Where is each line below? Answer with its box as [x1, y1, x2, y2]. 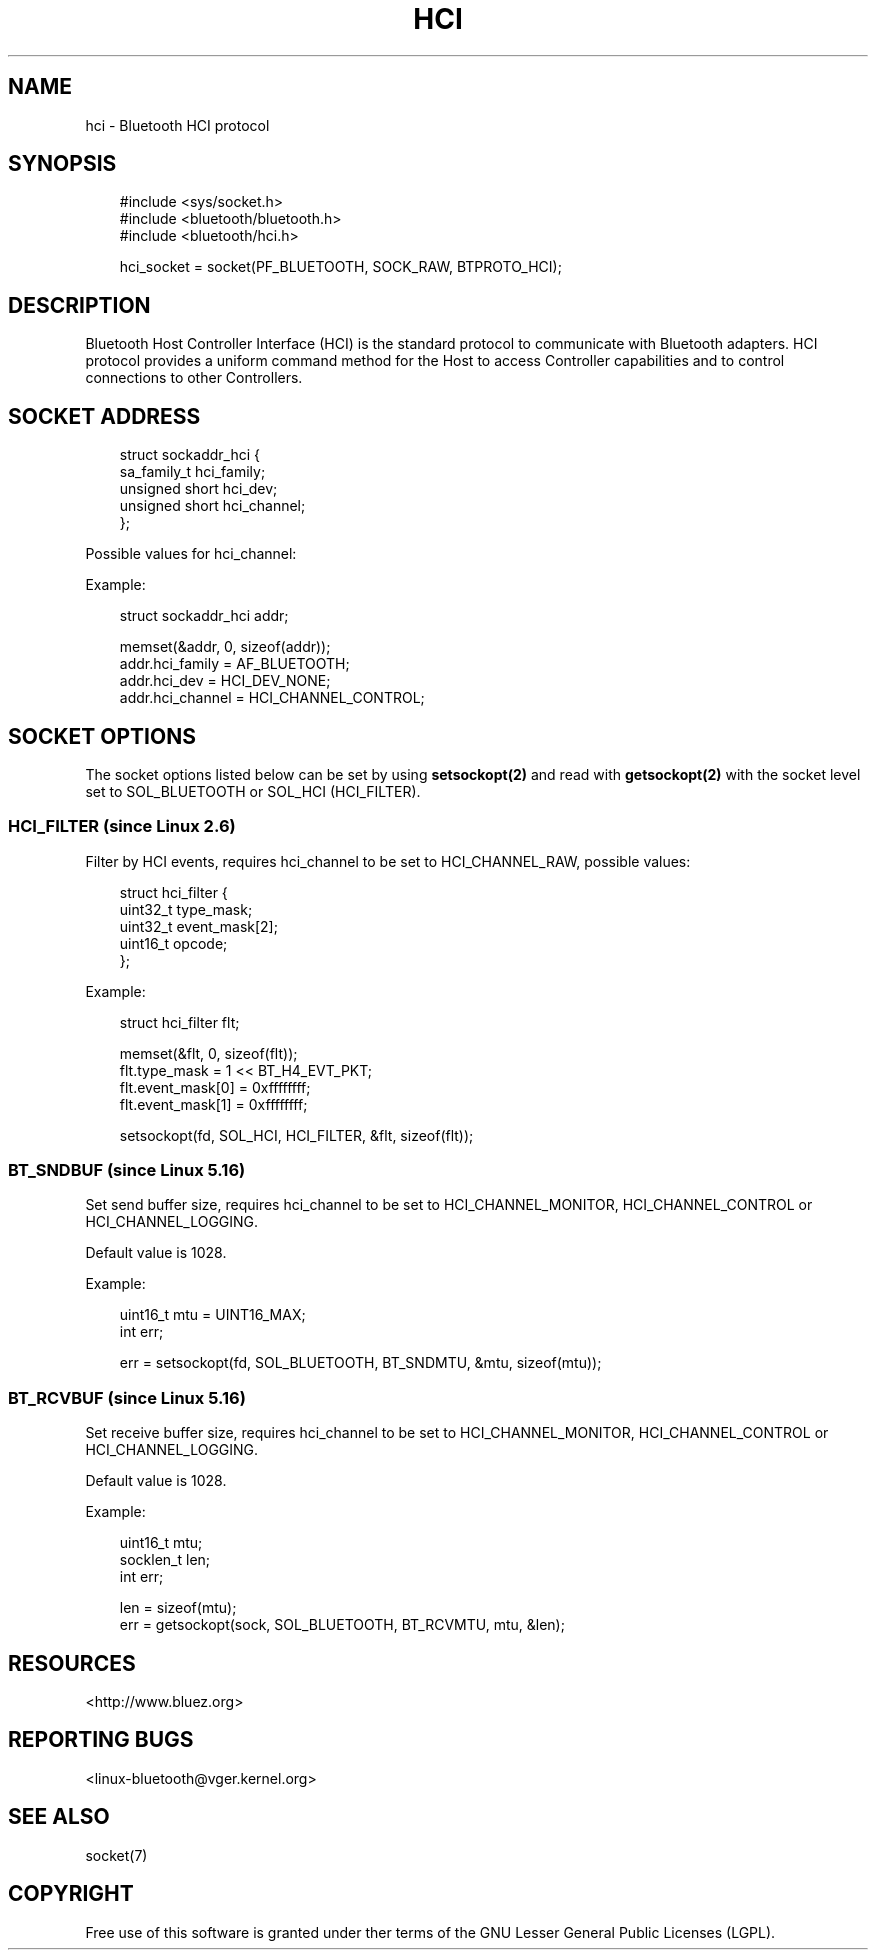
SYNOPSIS [8, 151, 117, 177]
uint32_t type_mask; [119, 900, 253, 918]
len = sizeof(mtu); [119, 1599, 237, 1617]
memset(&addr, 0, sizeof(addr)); [119, 638, 331, 656]
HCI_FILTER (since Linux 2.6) [8, 816, 236, 837]
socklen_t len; [119, 1551, 211, 1569]
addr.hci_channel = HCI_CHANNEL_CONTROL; [119, 689, 425, 707]
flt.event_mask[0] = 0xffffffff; [119, 1078, 311, 1096]
